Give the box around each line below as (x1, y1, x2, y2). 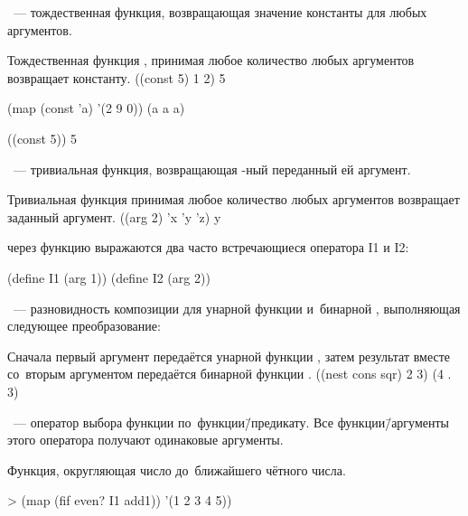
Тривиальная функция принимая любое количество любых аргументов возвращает (7, 190, 460, 209)
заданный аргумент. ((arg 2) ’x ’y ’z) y (7, 207, 221, 226)
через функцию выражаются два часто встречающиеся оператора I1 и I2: (7, 238, 409, 257)
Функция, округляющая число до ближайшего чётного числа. (7, 460, 346, 479)
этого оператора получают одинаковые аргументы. (7, 430, 284, 449)
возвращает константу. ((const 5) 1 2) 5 (7, 68, 226, 87)
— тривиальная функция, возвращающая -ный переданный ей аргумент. (13, 159, 411, 178)
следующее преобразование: (7, 316, 161, 335)
